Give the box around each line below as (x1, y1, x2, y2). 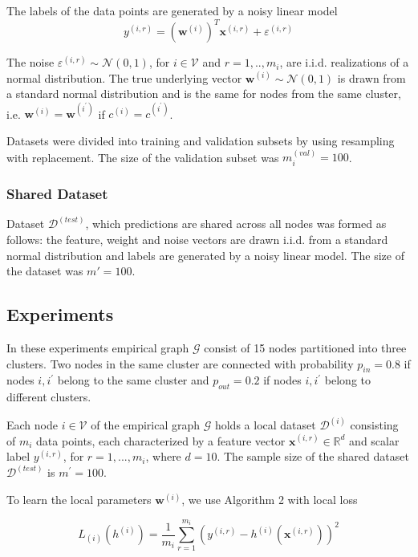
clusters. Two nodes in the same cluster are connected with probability (6, 355, 354, 372)
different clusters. (6, 388, 91, 405)
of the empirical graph (91, 417, 201, 433)
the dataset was (6, 262, 83, 279)
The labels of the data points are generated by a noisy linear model (6, 2, 338, 18)
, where (145, 448, 181, 465)
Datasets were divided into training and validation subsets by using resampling (6, 132, 395, 148)
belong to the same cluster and (57, 372, 209, 388)
